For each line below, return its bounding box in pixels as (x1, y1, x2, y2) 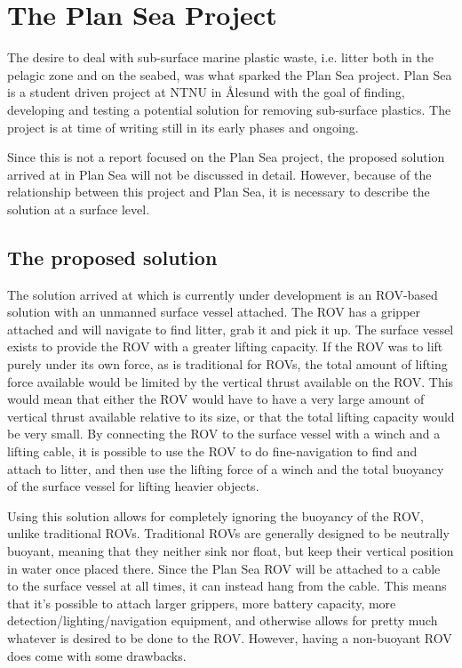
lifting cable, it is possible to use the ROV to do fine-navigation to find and (7, 442, 418, 461)
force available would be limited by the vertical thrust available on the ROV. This (7, 372, 454, 390)
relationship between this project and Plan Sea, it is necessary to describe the (7, 182, 430, 201)
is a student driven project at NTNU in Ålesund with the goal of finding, (7, 83, 405, 101)
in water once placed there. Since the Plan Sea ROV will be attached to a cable (7, 559, 441, 577)
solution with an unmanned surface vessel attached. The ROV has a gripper (7, 302, 421, 321)
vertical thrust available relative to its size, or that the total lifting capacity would (7, 406, 455, 425)
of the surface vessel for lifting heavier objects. (7, 477, 259, 495)
